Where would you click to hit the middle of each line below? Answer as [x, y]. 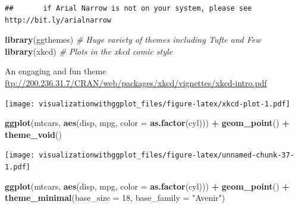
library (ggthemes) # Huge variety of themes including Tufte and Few [133, 40]
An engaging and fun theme [56, 71]
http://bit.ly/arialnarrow [58, 20]
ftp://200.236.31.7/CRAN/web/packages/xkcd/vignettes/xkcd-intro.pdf [136, 82]
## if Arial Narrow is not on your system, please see [128, 8]
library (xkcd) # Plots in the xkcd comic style [89, 51]
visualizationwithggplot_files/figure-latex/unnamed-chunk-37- [167, 155]
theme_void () [33, 134]
